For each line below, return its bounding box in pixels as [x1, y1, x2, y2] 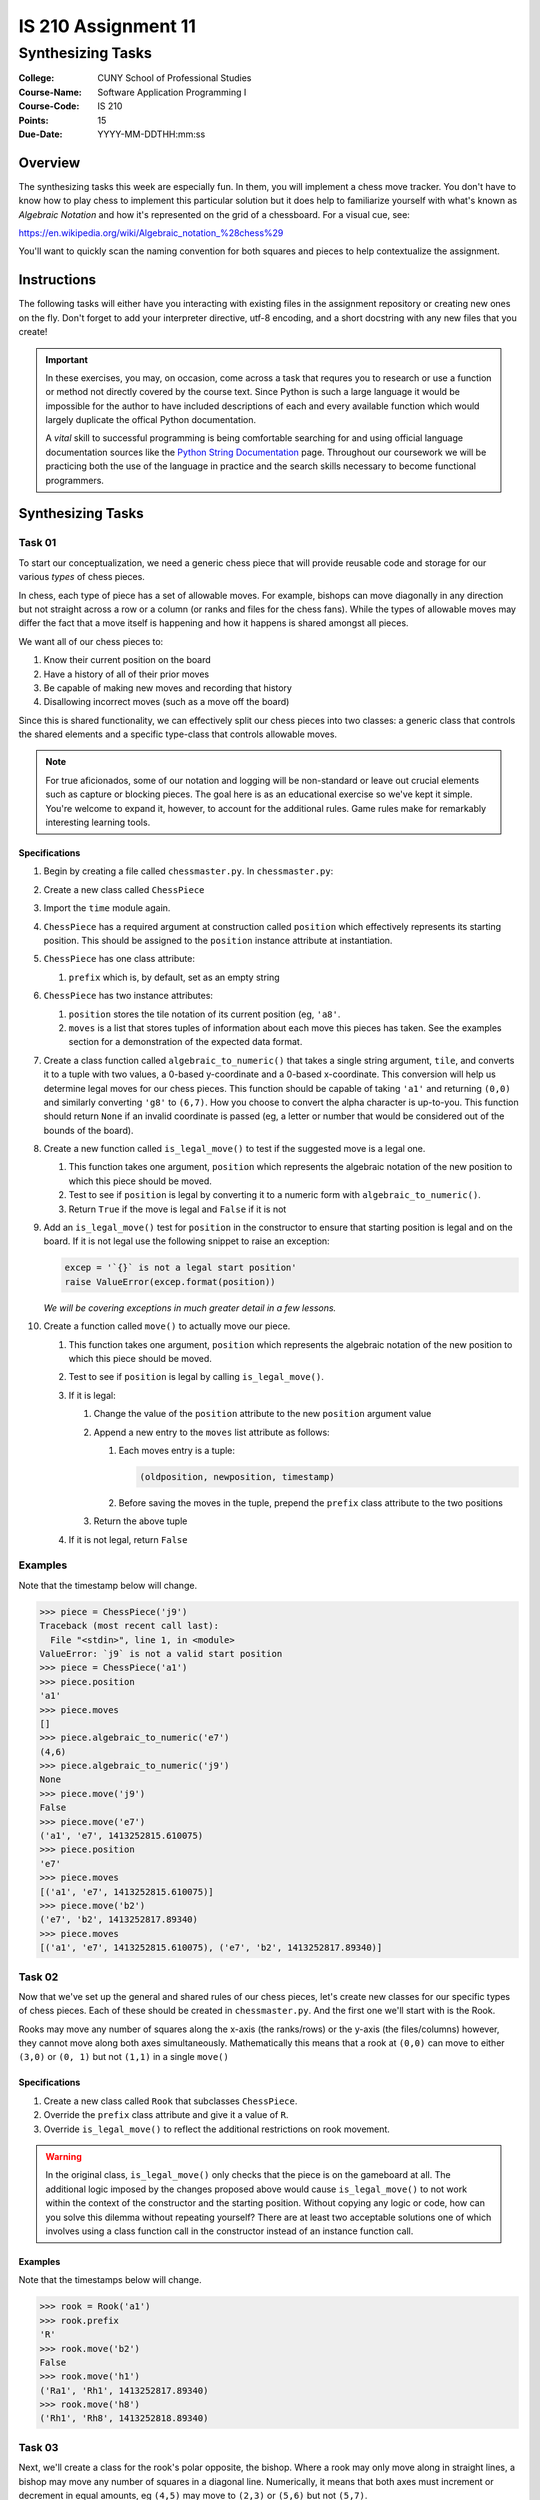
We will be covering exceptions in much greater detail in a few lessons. [43, 1301, 337, 1314]
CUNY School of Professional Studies [97, 72, 252, 84]
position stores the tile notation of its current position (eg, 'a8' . [68, 1008, 341, 1020]
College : [18, 72, 55, 84]
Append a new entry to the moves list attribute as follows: [93, 1426, 330, 1438]
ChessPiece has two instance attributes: [43, 990, 214, 1002]
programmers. [45, 474, 105, 486]
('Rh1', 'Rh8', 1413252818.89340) [39, 2413, 209, 2424]
